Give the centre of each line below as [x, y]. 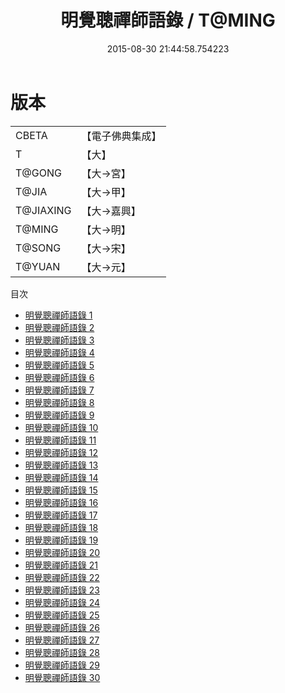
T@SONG [38, 248]
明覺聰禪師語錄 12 [61, 452]
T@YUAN [38, 266]
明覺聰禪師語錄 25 [62, 615]
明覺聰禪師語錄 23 [62, 590]
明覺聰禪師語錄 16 [61, 502]
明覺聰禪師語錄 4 [59, 352]
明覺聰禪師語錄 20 [62, 552]
